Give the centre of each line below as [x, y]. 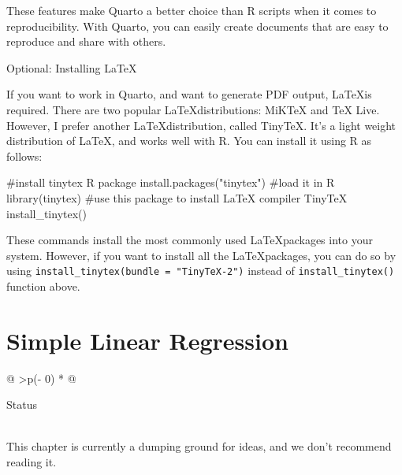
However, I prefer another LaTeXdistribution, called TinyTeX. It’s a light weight [201, 125]
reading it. [32, 462]
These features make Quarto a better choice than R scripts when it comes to [192, 10]
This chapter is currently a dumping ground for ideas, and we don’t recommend [199, 446]
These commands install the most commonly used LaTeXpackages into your [190, 240]
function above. [43, 286]
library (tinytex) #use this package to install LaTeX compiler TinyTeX [177, 197]
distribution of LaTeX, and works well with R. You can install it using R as [189, 141]
